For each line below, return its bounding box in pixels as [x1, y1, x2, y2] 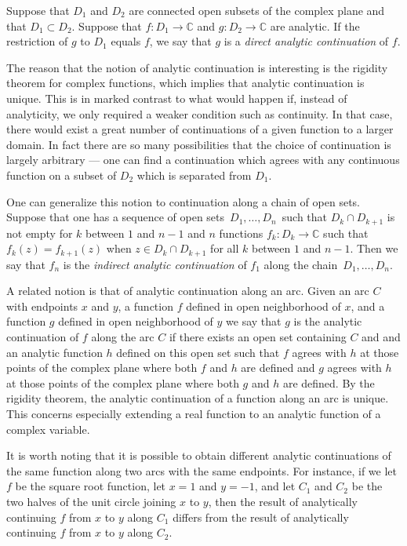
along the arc [91, 329, 154, 344]
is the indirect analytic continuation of [63, 256, 247, 272]
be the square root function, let [15, 478, 166, 494]
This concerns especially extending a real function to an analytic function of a [6, 405, 381, 421]
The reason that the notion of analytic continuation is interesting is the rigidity [6, 59, 388, 75]
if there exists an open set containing [169, 329, 347, 344]
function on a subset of [6, 166, 117, 183]
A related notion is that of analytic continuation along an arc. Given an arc [6, 282, 369, 299]
